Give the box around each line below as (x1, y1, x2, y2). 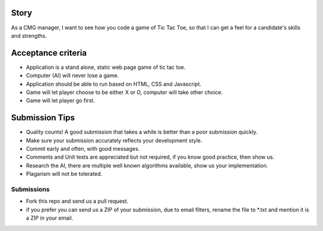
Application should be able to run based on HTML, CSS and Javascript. (26, 80, 202, 87)
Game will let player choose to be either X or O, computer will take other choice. (26, 89, 223, 96)
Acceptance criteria (11, 48, 87, 58)
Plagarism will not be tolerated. (26, 171, 103, 178)
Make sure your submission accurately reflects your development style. (26, 136, 203, 144)
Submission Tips (11, 113, 75, 123)
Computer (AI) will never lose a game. (26, 72, 119, 79)
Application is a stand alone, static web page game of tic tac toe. (26, 63, 186, 71)
